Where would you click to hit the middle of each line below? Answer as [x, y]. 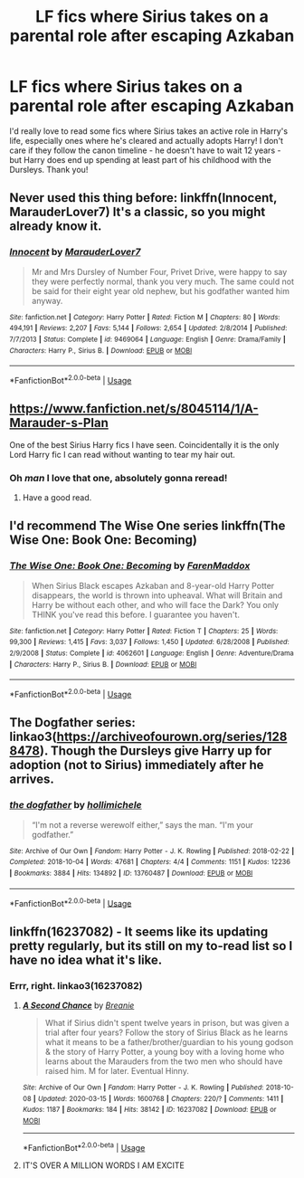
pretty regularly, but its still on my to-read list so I [151, 946]
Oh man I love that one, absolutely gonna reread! [119, 478]
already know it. [56, 227]
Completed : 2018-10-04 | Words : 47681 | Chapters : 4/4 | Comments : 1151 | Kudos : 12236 [150, 862]
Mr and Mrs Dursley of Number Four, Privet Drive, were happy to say [159, 271]
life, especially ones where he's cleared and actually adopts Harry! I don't [146, 140]
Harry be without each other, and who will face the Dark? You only [155, 604]
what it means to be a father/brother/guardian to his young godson [169, 1041]
